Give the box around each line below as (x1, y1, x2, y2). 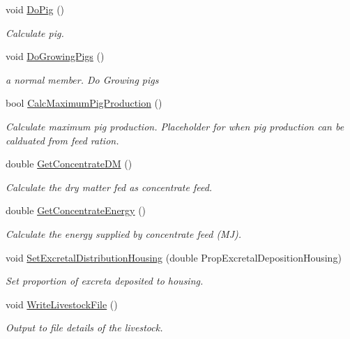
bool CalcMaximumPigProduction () (6, 96, 162, 110)
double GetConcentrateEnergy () (6, 203, 146, 218)
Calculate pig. (6, 25, 64, 40)
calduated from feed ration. (6, 133, 119, 147)
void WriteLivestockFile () (6, 296, 118, 311)
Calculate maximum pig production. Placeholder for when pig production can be (6, 119, 344, 133)
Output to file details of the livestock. (6, 320, 163, 335)
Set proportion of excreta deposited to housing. (6, 273, 204, 288)
